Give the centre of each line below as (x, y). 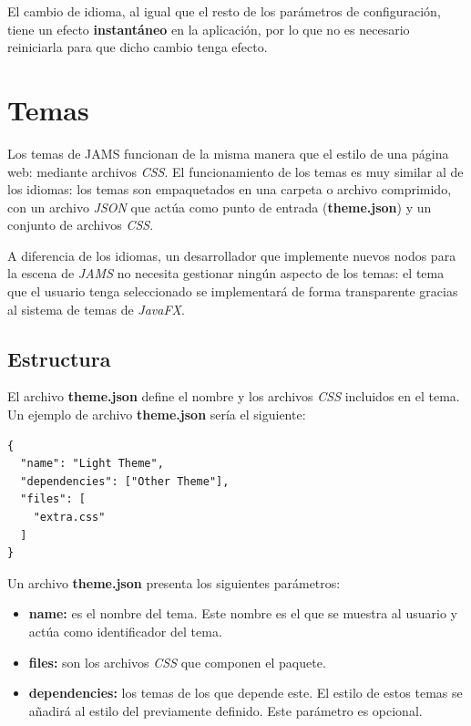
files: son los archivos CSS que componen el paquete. (177, 662)
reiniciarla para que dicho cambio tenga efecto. (138, 47)
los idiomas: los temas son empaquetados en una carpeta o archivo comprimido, (230, 189)
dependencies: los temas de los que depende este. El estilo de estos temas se (246, 693)
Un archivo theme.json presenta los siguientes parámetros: (174, 582)
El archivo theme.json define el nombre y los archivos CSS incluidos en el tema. (234, 396)
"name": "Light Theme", (92, 464)
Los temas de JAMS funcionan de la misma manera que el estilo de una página (228, 153)
